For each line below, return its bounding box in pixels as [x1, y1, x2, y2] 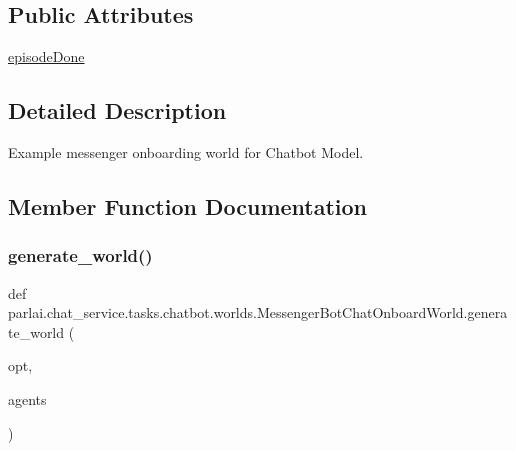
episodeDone [8, 46, 85, 67]
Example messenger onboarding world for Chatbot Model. [8, 142, 364, 162]
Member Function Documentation [8, 190, 368, 221]
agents [8, 388, 47, 409]
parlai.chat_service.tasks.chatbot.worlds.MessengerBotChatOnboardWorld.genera [8, 302, 508, 323]
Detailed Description [8, 95, 227, 126]
